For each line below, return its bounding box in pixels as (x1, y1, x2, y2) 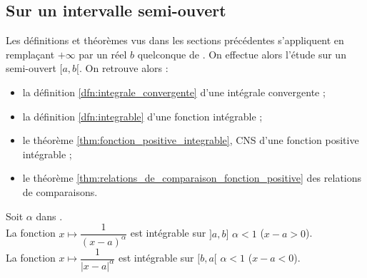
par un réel (79, 46, 127, 61)
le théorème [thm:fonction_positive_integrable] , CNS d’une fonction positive (22, 133, 359, 148)
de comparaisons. (22, 184, 98, 199)
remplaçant (6, 46, 55, 61)
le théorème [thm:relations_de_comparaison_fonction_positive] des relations (22, 170, 362, 185)
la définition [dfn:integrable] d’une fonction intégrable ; (22, 108, 263, 123)
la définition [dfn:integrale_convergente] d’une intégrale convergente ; (22, 84, 326, 99)
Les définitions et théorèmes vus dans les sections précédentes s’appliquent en (6, 33, 344, 48)
